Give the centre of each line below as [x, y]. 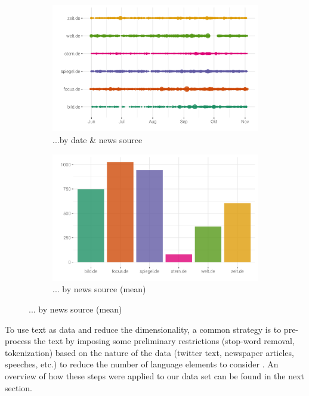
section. [18, 387]
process [18, 341]
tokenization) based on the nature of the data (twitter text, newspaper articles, [149, 352]
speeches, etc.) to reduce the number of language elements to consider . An [142, 364]
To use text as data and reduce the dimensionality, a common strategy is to [143, 329]
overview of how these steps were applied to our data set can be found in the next [155, 375]
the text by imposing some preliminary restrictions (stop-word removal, [164, 341]
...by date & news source [98, 139]
